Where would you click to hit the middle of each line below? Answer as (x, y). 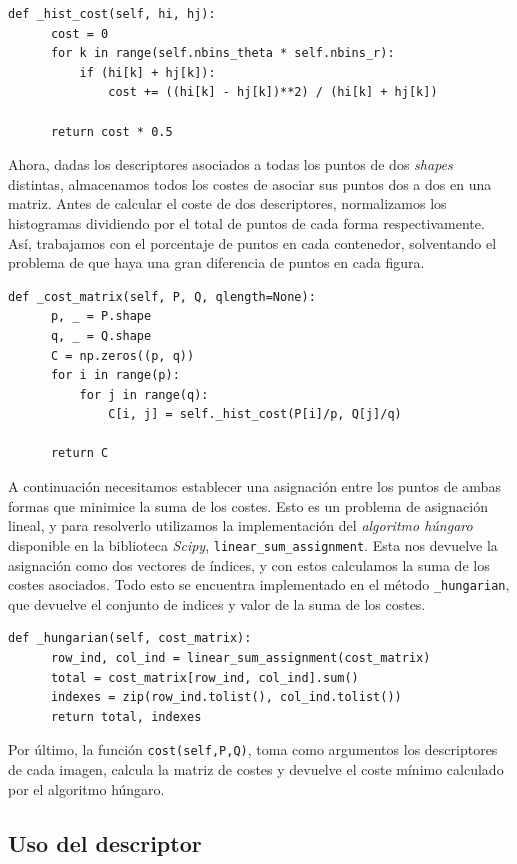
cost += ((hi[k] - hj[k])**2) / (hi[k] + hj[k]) (273, 92)
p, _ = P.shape (101, 316)
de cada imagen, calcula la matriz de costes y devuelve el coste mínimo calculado (256, 768)
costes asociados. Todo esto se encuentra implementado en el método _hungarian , (259, 584)
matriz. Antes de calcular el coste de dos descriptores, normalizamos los (227, 203)
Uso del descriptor (105, 842)
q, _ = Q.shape (101, 335)
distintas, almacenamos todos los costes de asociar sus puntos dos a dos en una (250, 183)
